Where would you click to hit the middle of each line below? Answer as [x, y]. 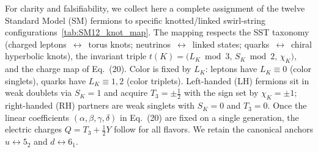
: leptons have [231, 69]
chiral [301, 44]
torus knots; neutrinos [130, 44]
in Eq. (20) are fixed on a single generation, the [209, 117]
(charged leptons [36, 44]
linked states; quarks [231, 44]
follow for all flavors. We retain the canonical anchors [213, 129]
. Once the [287, 105]
